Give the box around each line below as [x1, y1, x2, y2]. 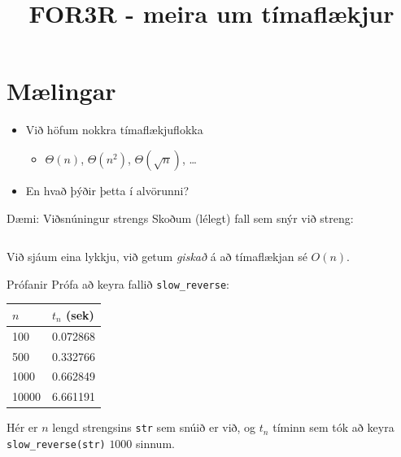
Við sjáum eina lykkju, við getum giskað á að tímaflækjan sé [7, 248, 307, 265]
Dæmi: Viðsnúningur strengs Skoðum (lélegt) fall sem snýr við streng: [7, 209, 354, 226]
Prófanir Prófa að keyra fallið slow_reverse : [7, 275, 229, 292]
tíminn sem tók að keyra [272, 419, 394, 436]
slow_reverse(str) [7, 438, 106, 450]
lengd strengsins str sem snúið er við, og [52, 419, 256, 436]
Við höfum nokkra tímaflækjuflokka [25, 121, 203, 138]
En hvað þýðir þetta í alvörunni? [25, 181, 189, 198]
